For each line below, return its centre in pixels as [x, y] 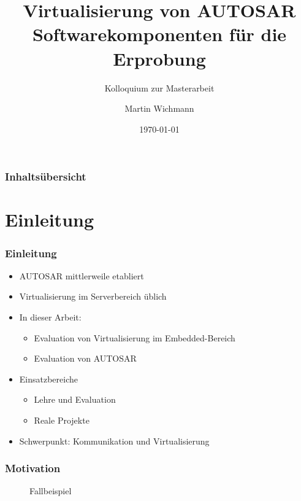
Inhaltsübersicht [46, 177]
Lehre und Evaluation [75, 399]
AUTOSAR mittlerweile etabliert [82, 275]
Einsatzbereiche [48, 379]
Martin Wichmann [159, 108]
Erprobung [159, 58]
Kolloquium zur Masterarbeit [159, 87]
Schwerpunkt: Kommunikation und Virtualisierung [114, 441]
